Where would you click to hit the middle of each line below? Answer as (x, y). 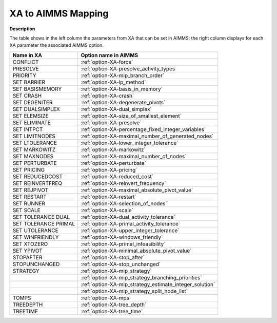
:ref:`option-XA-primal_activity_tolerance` (131, 223)
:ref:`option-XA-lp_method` (113, 82)
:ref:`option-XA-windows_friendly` (122, 237)
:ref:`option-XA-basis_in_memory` (122, 89)
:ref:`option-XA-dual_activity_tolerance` (128, 217)
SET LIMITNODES (34, 136)
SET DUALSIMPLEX (36, 109)
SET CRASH (27, 96)
